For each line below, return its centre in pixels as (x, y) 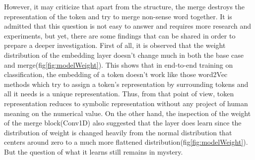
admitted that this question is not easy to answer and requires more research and (128, 26)
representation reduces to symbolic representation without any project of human (126, 103)
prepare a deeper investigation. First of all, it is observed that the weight (115, 45)
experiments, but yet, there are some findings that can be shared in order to (120, 35)
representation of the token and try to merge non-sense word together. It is (118, 16)
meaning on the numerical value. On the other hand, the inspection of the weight (127, 113)
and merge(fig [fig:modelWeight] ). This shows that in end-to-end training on (119, 64)
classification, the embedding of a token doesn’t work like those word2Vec (116, 74)
